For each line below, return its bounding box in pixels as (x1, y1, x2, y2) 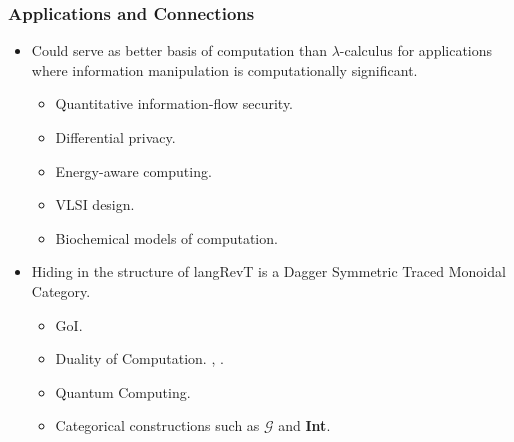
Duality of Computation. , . (55, 348, 224, 369)
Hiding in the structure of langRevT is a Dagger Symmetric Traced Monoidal (31, 261, 506, 282)
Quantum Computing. (55, 381, 191, 402)
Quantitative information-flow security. (55, 93, 294, 114)
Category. (31, 280, 91, 301)
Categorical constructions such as (55, 415, 260, 436)
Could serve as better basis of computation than (31, 40, 327, 61)
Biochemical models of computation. (55, 227, 278, 248)
